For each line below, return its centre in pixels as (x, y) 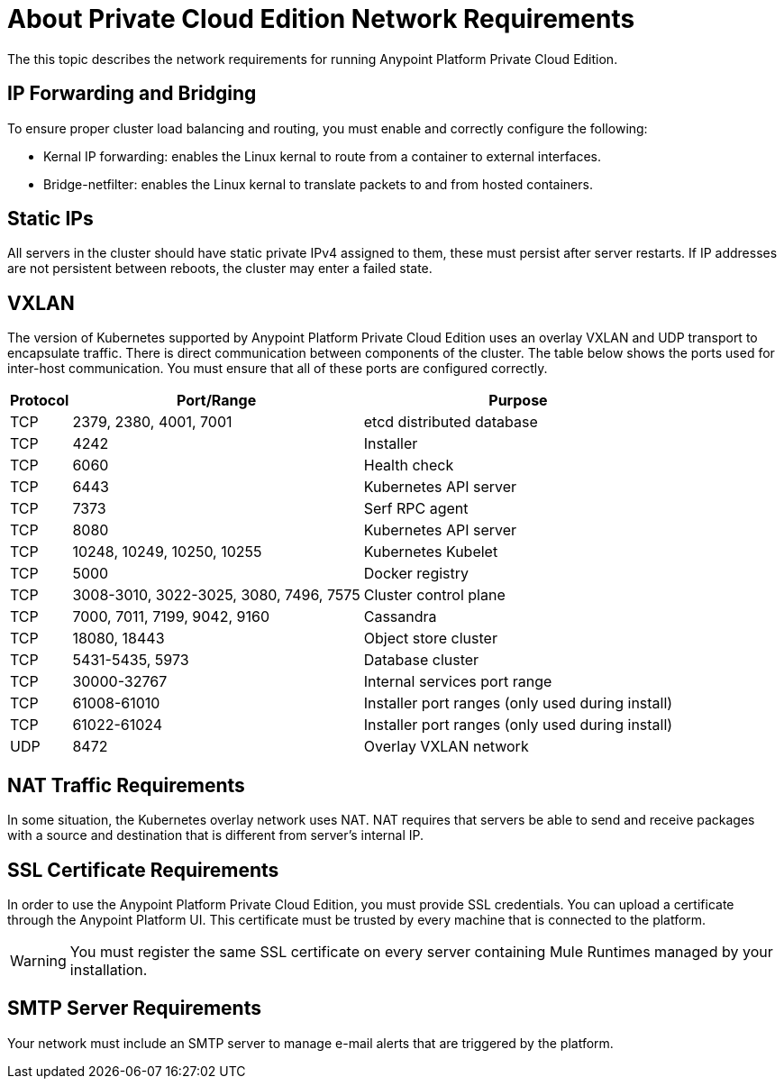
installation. (109, 969)
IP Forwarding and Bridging (132, 94)
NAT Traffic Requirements (126, 785)
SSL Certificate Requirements (143, 870)
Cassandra (400, 617)
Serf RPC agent (416, 509)
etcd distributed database (451, 422)
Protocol (40, 401)
